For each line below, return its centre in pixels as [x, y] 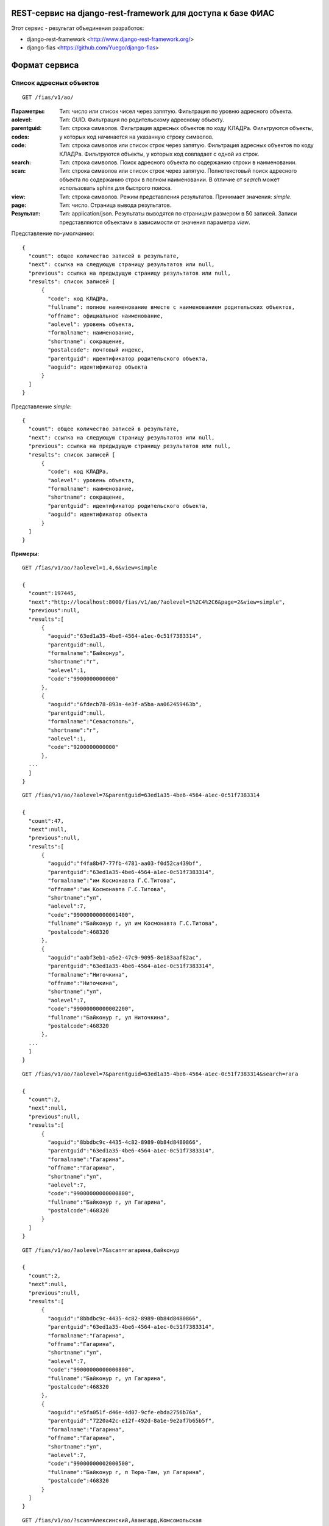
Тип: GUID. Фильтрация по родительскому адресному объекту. [142, 120]
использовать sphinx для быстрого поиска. [116, 188]
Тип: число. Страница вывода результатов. [115, 205]
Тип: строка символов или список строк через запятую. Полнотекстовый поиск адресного [178, 171]
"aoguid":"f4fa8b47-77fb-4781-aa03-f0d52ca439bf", [125, 863]
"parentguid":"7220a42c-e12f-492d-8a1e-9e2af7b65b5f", [131, 1421]
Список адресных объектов [55, 83]
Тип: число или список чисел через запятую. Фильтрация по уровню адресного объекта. [176, 111]
